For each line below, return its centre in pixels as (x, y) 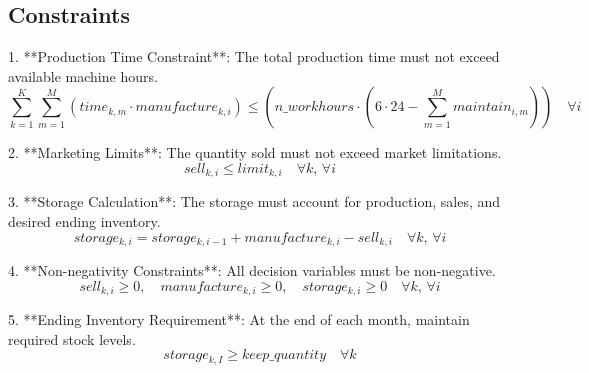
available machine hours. (83, 75)
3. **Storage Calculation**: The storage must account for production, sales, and (254, 201)
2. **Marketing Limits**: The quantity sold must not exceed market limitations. (255, 152)
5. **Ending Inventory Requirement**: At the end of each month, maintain (239, 319)
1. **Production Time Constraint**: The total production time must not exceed (254, 56)
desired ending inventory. (84, 221)
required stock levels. (72, 338)
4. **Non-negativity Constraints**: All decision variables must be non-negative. (252, 270)
